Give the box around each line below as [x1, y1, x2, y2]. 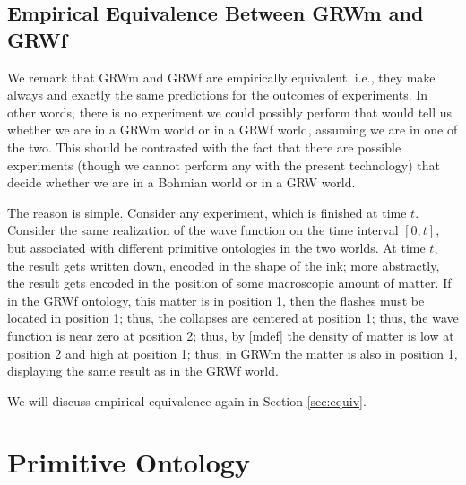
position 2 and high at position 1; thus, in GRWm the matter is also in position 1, [7, 343, 458, 362]
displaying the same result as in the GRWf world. [7, 361, 279, 380]
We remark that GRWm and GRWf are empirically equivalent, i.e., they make [7, 67, 436, 86]
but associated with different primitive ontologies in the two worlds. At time [7, 238, 426, 256]
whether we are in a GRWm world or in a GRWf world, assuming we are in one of [7, 120, 458, 139]
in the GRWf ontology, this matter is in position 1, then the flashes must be [7, 290, 425, 309]
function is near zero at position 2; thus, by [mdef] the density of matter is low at [7, 325, 454, 344]
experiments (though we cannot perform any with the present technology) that [7, 155, 440, 174]
